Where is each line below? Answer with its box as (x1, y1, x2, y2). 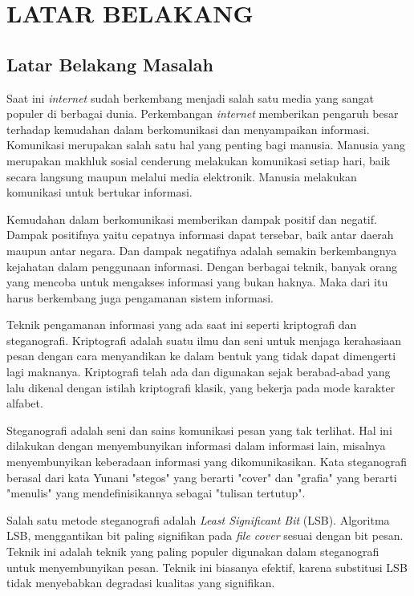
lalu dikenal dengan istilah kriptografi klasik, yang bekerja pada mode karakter (6, 379, 396, 395)
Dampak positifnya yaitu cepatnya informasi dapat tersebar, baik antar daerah (6, 226, 394, 243)
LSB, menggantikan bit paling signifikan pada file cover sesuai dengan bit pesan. (6, 527, 404, 544)
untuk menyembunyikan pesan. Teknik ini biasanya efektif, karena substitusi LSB (6, 558, 408, 575)
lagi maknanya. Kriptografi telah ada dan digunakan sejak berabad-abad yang (6, 363, 391, 380)
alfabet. (6, 395, 43, 412)
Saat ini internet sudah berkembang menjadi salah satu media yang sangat (6, 89, 374, 106)
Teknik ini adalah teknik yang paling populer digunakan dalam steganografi (6, 543, 379, 560)
